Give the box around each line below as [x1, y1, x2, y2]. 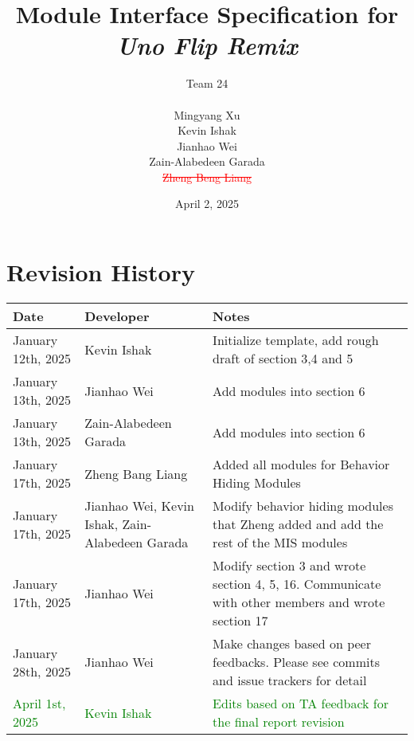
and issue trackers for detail [213, 671, 367, 689]
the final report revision [213, 712, 345, 731]
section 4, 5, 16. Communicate [213, 574, 381, 593]
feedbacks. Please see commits [213, 653, 380, 671]
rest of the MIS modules [213, 533, 348, 551]
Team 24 [186, 75, 228, 92]
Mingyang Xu [174, 106, 240, 123]
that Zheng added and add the [213, 515, 384, 533]
